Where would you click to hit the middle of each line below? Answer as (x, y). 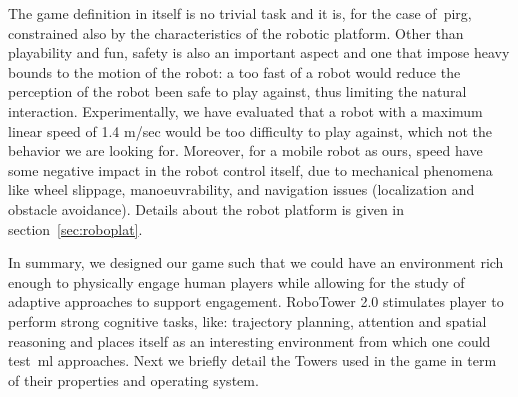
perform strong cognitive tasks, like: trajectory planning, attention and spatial (247, 320)
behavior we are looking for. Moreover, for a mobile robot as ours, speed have (245, 150)
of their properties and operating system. (133, 379)
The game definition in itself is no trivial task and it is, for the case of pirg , (240, 13)
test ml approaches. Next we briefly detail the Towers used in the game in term (252, 360)
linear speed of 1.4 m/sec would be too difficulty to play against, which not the (250, 130)
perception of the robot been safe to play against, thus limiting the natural (237, 91)
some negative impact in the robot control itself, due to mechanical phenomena (250, 169)
